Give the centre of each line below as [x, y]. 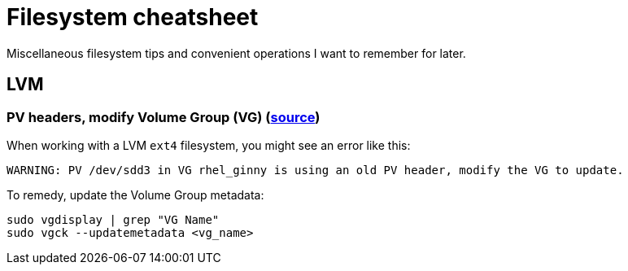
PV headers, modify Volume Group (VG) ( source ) [164, 117]
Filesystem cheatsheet [133, 17]
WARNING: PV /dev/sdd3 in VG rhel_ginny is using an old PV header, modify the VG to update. [315, 170]
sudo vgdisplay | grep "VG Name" [113, 219]
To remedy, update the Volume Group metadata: [135, 195]
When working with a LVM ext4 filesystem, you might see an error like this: [209, 145]
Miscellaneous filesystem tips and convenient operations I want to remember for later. [236, 53]
